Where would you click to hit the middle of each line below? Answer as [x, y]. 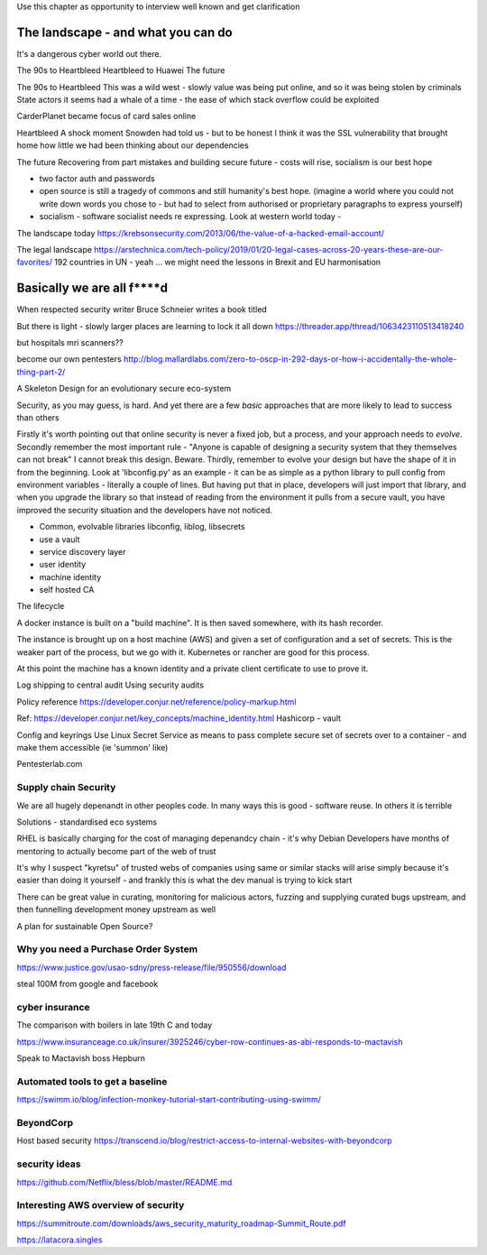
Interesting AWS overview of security [101, 1205]
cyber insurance [53, 1007]
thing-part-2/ [41, 372]
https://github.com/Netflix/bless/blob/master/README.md [124, 1182]
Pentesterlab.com [50, 764]
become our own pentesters [69, 359]
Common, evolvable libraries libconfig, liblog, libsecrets [142, 527]
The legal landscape [54, 249]
